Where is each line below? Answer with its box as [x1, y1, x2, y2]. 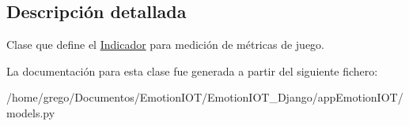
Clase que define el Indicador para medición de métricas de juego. [6, 36, 324, 53]
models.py [6, 104, 55, 120]
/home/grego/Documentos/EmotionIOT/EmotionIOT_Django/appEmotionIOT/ [6, 89, 403, 106]
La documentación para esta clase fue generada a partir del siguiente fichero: [6, 62, 378, 79]
